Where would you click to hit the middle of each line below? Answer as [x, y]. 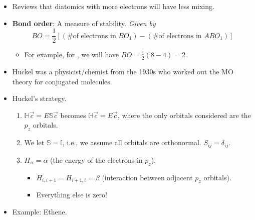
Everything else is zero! [72, 195]
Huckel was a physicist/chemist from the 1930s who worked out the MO [123, 72]
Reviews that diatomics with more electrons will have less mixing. [113, 6]
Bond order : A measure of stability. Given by [84, 23]
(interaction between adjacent [147, 177]
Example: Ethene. [40, 211]
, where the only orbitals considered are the [184, 115]
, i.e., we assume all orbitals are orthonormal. [132, 142]
